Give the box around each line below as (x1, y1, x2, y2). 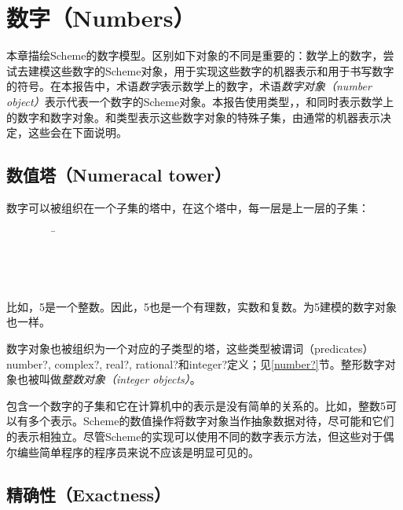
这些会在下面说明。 (27, 124, 127, 141)
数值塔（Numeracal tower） (6, 163, 231, 187)
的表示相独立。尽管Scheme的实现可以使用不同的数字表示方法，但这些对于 (6, 428, 383, 445)
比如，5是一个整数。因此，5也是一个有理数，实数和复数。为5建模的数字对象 (6, 298, 397, 314)
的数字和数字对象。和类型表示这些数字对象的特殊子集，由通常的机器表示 (6, 108, 380, 125)
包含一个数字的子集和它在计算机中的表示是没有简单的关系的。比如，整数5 (6, 397, 386, 413)
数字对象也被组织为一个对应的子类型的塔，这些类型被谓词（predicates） (6, 340, 374, 357)
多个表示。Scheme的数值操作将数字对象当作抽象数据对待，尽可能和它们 (27, 413, 394, 429)
